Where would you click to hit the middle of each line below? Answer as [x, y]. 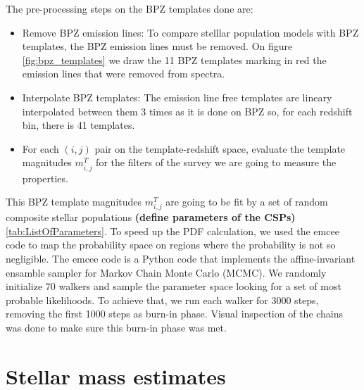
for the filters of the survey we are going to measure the [216, 162]
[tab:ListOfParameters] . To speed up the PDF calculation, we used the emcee [172, 231]
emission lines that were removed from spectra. [124, 74]
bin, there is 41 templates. [79, 125]
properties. [45, 178]
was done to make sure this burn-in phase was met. [116, 327]
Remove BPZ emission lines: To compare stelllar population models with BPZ [190, 32]
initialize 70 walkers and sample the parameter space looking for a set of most [174, 286]
